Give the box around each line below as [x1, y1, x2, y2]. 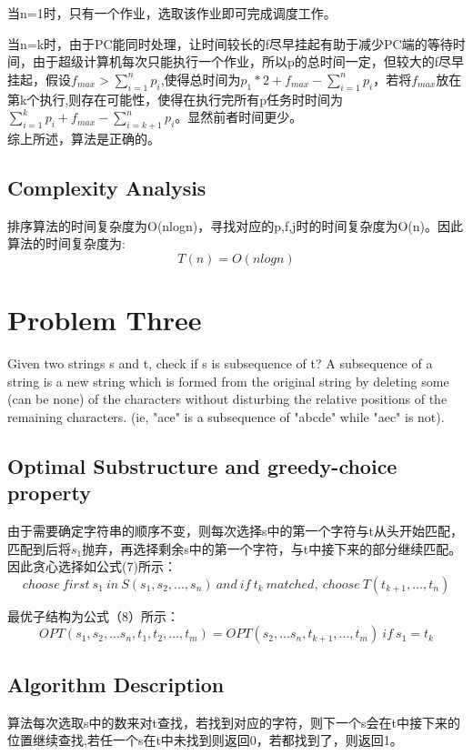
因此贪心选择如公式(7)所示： [7, 557, 176, 576]
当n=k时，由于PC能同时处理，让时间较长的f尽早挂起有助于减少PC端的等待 [7, 34, 453, 53]
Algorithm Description [7, 669, 225, 698]
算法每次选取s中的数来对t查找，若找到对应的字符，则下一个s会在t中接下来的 [7, 712, 460, 731]
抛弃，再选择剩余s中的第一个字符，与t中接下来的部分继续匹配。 [82, 539, 462, 558]
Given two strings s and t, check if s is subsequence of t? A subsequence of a [7, 354, 433, 373]
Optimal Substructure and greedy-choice [7, 451, 398, 479]
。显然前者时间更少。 [175, 107, 303, 126]
